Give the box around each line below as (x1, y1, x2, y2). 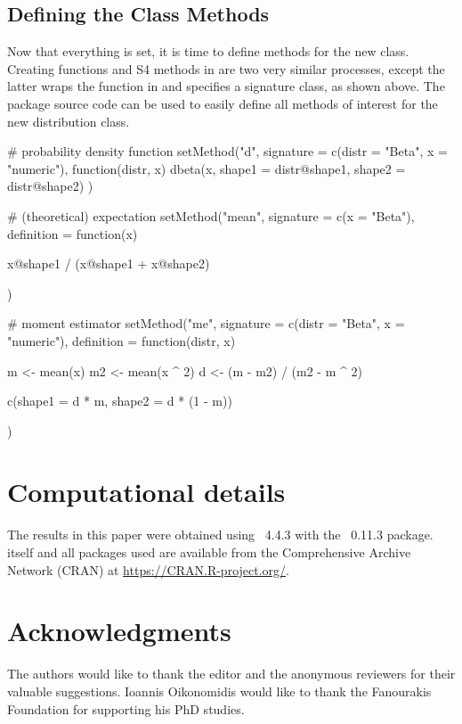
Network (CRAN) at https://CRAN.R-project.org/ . (7, 560, 289, 579)
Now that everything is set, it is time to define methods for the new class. (7, 42, 409, 61)
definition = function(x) (7, 224, 138, 243)
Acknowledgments (7, 613, 231, 649)
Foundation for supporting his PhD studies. (7, 699, 245, 718)
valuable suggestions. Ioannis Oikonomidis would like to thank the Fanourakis (7, 681, 432, 700)
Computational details (7, 473, 286, 510)
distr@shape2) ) (7, 177, 93, 195)
